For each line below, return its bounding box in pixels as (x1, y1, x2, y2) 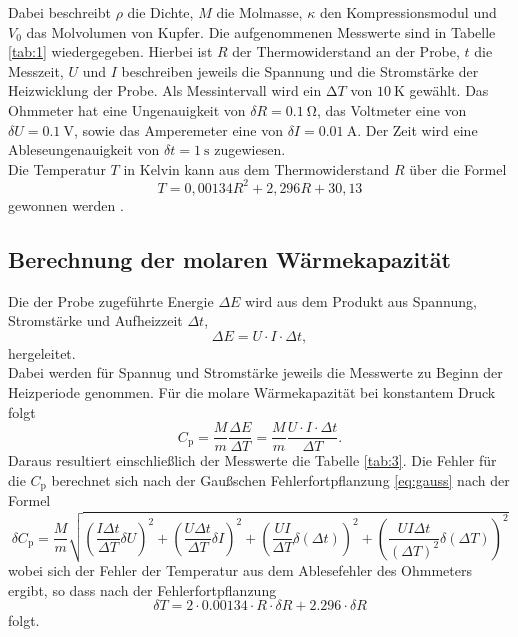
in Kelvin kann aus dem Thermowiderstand (123, 158, 390, 179)
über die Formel (409, 158, 507, 179)
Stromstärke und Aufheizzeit (8, 310, 183, 331)
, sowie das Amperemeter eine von (73, 119, 283, 140)
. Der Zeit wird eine (357, 119, 478, 140)
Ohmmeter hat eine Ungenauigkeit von (8, 99, 246, 120)
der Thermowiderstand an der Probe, (232, 41, 460, 62)
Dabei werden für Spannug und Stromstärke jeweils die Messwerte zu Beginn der (8, 362, 503, 383)
